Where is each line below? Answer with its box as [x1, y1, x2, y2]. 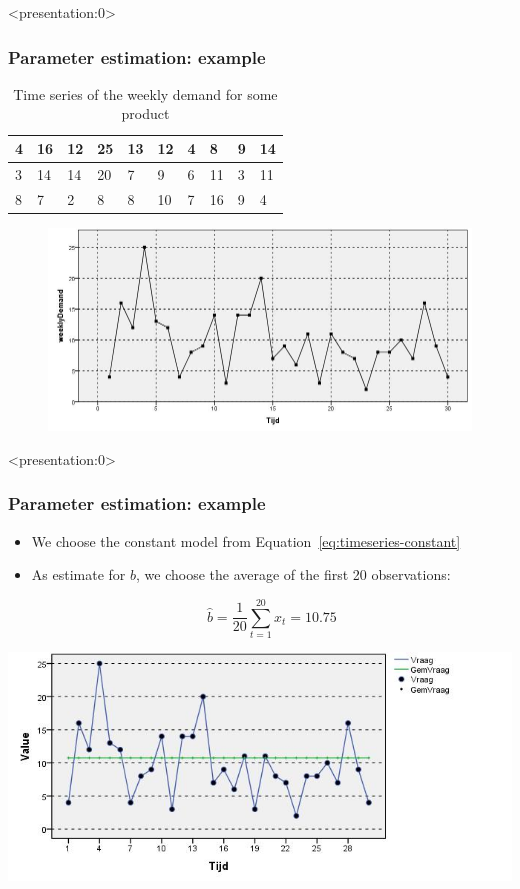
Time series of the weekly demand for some [13, 83, 278, 104]
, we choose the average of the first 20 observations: [135, 564, 451, 585]
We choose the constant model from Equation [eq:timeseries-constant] [31, 530, 461, 551]
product [121, 103, 170, 124]
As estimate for [31, 564, 126, 585]
